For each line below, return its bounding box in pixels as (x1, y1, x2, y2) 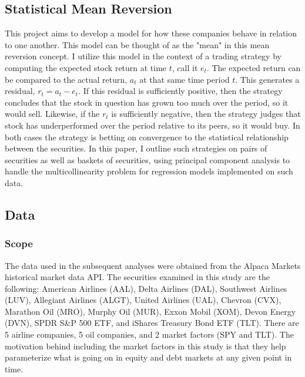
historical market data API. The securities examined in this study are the (5, 271, 270, 283)
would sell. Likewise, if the (5, 107, 100, 120)
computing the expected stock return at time (5, 61, 167, 73)
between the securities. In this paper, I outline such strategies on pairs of (5, 142, 267, 154)
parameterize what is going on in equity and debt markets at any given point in (5, 351, 292, 363)
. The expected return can (206, 61, 301, 73)
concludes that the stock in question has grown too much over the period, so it (5, 96, 289, 108)
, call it (172, 61, 198, 73)
